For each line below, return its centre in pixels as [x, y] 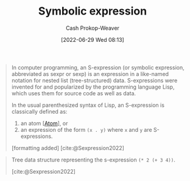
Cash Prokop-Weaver [93, 28]
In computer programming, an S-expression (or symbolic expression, [98, 67]
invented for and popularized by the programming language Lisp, [93, 87]
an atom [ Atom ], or [44, 123]
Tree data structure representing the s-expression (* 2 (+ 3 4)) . [93, 160]
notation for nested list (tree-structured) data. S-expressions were [94, 80]
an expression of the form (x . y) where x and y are [86, 129]
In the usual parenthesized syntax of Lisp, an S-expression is [88, 105]
